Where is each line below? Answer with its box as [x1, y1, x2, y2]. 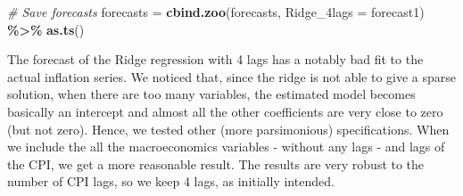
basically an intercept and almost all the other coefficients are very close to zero [7, 102, 443, 120]
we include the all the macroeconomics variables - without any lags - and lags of [7, 137, 445, 156]
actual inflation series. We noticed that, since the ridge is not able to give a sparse [7, 67, 456, 86]
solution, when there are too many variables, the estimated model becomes [7, 85, 416, 103]
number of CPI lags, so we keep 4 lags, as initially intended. [7, 172, 335, 191]
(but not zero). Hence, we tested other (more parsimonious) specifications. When [7, 119, 450, 138]
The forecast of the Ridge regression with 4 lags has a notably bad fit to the [7, 50, 424, 69]
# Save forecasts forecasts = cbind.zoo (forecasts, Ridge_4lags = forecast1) [7, 3, 425, 20]
